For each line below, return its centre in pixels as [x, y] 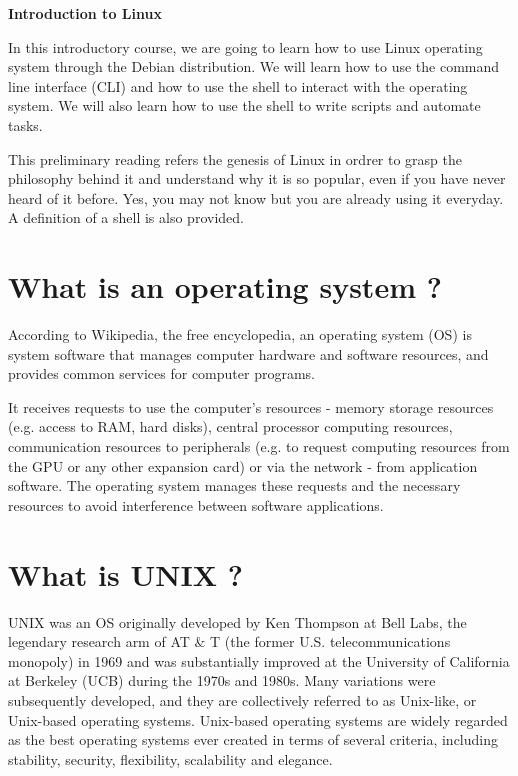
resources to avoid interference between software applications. [196, 504]
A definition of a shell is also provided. [126, 217]
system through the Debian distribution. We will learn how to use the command [254, 66]
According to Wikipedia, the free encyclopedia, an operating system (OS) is [240, 334]
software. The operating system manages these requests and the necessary [234, 485]
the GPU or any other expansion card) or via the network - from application [243, 465]
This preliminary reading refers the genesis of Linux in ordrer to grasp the [235, 158]
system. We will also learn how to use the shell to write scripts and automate [244, 105]
